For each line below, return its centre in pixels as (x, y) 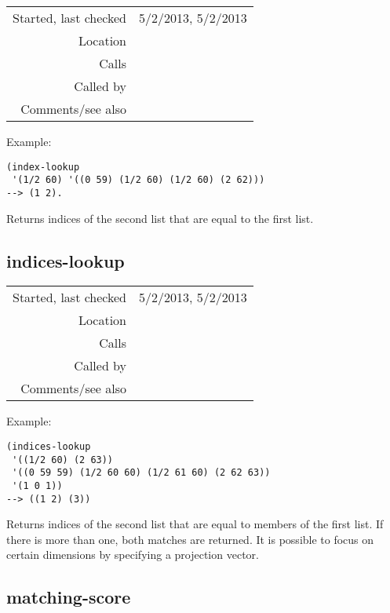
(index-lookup (43, 167)
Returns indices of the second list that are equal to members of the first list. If (195, 524)
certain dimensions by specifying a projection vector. (133, 555)
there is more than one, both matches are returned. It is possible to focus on (190, 539)
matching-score (69, 597)
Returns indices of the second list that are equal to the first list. (160, 218)
